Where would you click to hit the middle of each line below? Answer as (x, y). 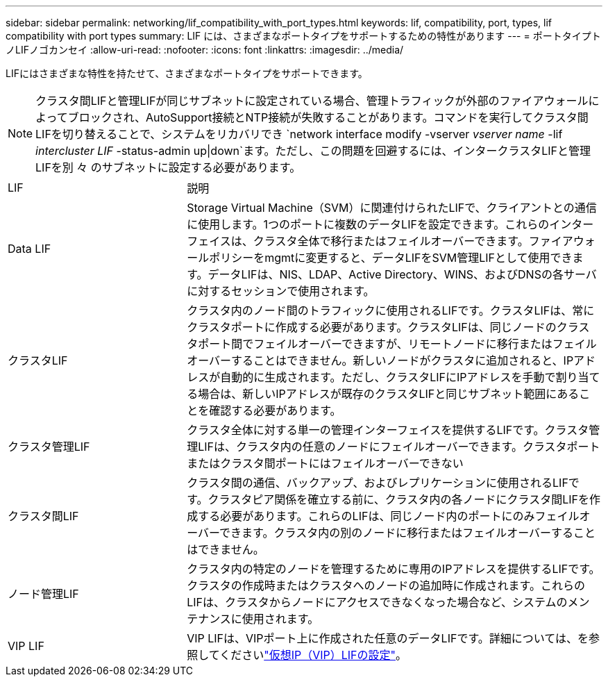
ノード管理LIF (43, 594)
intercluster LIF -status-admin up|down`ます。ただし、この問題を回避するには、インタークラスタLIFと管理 (313, 151)
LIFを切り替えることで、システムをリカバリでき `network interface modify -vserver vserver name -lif (299, 134)
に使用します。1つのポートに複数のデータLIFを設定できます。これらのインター (390, 224)
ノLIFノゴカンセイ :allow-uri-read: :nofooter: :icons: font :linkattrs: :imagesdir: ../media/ (205, 50)
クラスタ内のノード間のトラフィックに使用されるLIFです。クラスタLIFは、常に (391, 310)
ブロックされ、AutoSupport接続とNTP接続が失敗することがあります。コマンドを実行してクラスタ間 (328, 117)
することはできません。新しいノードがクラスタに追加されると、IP (403, 360)
